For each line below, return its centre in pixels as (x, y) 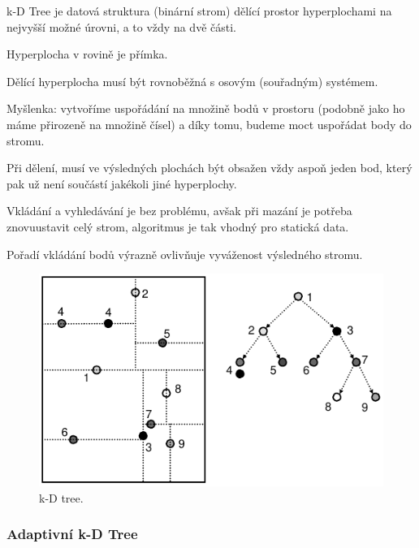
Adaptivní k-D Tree (72, 534)
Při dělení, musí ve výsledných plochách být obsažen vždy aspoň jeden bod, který (209, 168)
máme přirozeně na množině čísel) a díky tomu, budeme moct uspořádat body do (209, 124)
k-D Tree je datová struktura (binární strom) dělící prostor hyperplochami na (199, 11)
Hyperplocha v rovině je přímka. (87, 54)
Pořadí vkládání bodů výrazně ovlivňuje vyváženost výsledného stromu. (185, 254)
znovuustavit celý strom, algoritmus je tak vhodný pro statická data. (178, 226)
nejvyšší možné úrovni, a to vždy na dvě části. (121, 26)
